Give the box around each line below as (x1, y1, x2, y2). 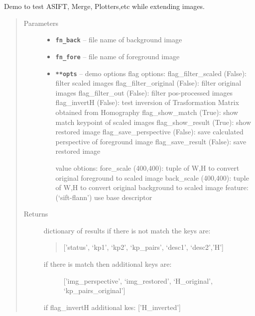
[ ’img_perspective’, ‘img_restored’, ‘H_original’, (63, 275, 213, 286)
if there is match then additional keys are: (43, 259, 172, 269)
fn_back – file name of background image (55, 34, 182, 45)
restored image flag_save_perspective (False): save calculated (55, 126, 244, 137)
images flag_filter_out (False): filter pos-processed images (55, 87, 233, 98)
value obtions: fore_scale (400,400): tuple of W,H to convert (55, 162, 240, 173)
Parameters (23, 17, 58, 28)
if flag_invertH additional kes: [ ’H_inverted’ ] (43, 302, 181, 312)
